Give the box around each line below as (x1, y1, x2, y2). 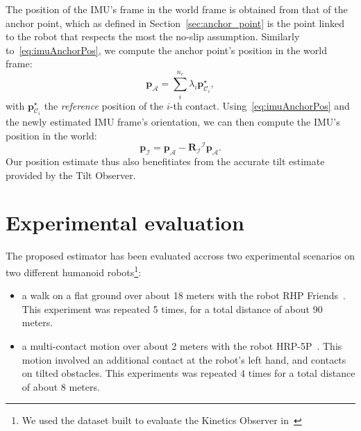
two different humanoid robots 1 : (6, 262, 142, 279)
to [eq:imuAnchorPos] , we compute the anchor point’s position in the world (6, 42, 327, 57)
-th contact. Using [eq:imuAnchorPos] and (169, 98, 350, 112)
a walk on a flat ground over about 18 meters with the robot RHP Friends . (22, 288, 346, 303)
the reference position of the (44, 98, 164, 112)
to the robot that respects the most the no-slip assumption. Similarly (6, 29, 300, 44)
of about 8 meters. (22, 379, 100, 394)
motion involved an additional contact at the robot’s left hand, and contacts (22, 352, 346, 366)
